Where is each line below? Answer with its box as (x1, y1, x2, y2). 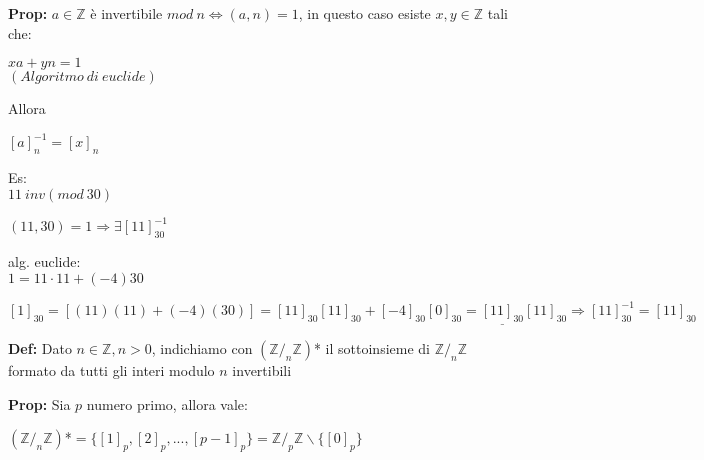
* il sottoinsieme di (313, 338, 430, 359)
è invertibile (90, 3, 163, 23)
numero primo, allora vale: (86, 393, 248, 414)
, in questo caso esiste (298, 3, 431, 23)
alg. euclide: (8, 250, 81, 271)
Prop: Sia (8, 393, 71, 414)
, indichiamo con (151, 338, 253, 359)
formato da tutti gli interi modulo (8, 360, 215, 381)
